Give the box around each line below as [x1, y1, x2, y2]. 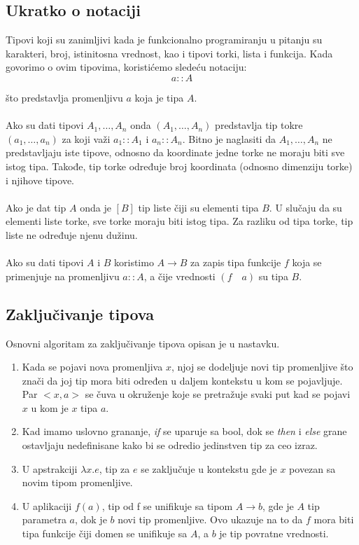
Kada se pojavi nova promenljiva [22, 359, 163, 374]
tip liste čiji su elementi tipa [138, 200, 259, 214]
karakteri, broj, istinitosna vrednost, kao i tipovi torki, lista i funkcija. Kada [6, 46, 333, 60]
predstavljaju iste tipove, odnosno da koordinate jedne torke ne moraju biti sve [6, 145, 345, 160]
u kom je [31, 400, 69, 415]
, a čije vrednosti [143, 268, 216, 283]
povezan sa [289, 461, 336, 476]
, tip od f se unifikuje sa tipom [101, 498, 233, 513]
